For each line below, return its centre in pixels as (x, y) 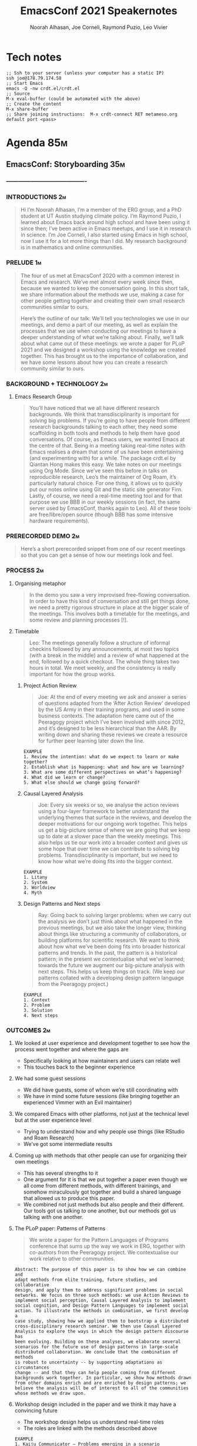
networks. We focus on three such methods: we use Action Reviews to (102, 1295)
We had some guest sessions (50, 1078)
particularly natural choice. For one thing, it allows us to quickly (106, 483)
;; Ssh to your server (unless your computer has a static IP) (85, 73)
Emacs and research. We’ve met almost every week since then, (97, 282)
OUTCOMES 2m (29, 1030)
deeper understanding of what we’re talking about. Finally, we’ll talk (102, 337)
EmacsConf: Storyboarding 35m (66, 164)
